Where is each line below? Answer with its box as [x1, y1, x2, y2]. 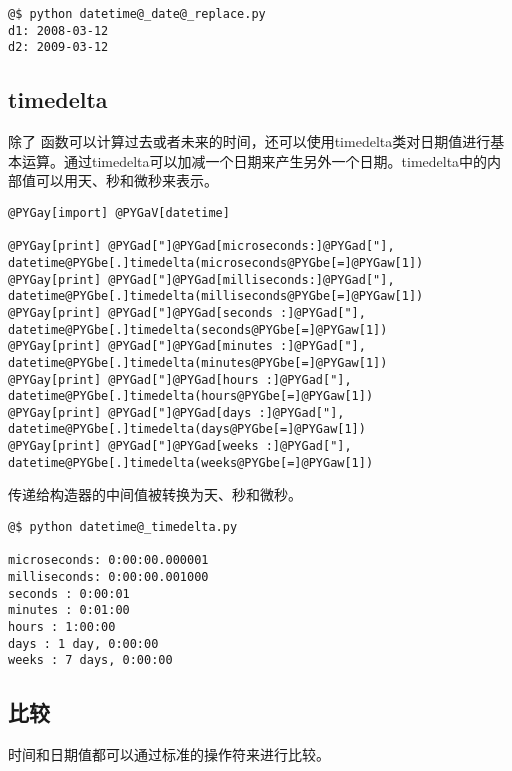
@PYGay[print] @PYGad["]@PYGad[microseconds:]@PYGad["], [8, 239, 395, 254]
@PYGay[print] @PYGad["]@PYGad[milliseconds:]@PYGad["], [8, 272, 395, 287]
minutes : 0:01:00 [8, 603, 130, 618]
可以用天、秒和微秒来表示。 [35, 170, 218, 191]
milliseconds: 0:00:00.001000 [8, 570, 209, 585]
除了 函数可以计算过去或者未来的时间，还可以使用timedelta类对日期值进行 [8, 131, 491, 152]
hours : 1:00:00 [8, 619, 116, 634]
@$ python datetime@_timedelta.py [8, 520, 238, 535]
